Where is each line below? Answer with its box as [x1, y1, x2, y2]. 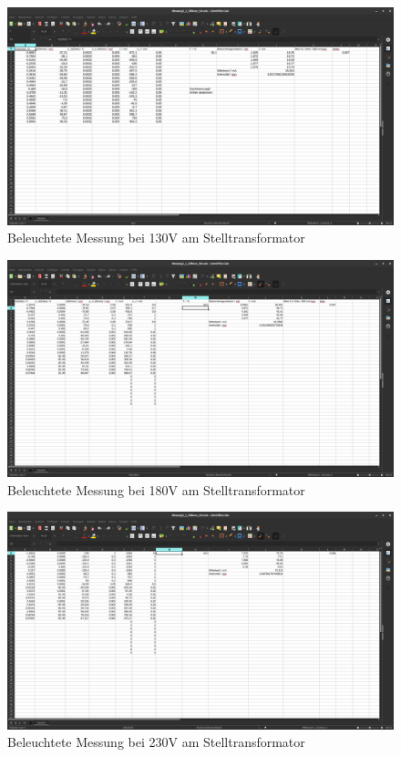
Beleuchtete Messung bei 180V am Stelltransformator [7, 480, 305, 499]
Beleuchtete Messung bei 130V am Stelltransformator [7, 228, 305, 247]
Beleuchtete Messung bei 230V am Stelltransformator [7, 732, 305, 752]
